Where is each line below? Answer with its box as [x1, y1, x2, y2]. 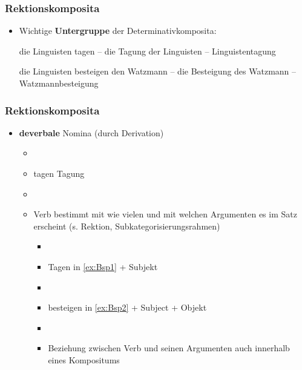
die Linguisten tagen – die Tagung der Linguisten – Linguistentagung [19, 44, 276, 57]
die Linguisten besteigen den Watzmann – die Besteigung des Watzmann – [19, 65, 297, 78]
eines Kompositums [48, 353, 120, 366]
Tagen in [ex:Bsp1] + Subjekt [48, 260, 158, 273]
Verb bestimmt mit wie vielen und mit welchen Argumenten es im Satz [33, 208, 297, 220]
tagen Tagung [33, 167, 85, 179]
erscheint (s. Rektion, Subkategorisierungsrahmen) [33, 219, 220, 232]
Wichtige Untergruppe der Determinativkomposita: [19, 24, 217, 37]
